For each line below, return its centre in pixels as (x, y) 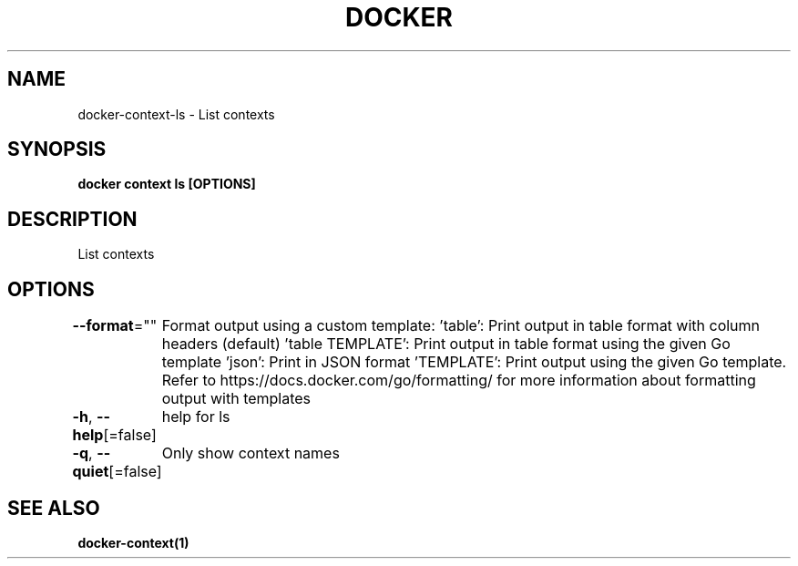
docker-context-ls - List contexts (176, 114)
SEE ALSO (54, 508)
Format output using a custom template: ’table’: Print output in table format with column (461, 326)
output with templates (236, 399)
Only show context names (251, 453)
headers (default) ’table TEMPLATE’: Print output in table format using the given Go (446, 344)
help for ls (196, 417)
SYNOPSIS (57, 149)
